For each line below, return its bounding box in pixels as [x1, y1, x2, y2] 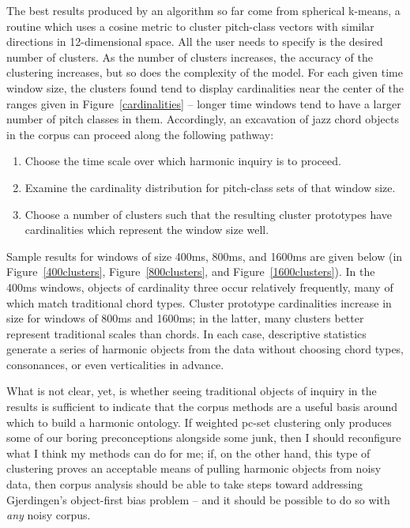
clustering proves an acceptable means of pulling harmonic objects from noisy [6, 460, 382, 477]
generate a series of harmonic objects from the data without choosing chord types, [6, 341, 404, 357]
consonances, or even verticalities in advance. [6, 356, 224, 372]
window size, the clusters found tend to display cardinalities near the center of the [6, 79, 404, 96]
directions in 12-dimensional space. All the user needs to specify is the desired [6, 33, 383, 50]
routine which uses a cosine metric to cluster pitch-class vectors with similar [6, 17, 374, 34]
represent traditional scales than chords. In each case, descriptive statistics [6, 325, 367, 341]
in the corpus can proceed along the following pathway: [6, 126, 274, 142]
